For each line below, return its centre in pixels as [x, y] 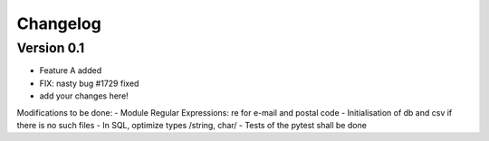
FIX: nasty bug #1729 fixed [89, 83]
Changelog [59, 23]
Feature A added [71, 70]
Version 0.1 [51, 48]
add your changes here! [84, 96]
